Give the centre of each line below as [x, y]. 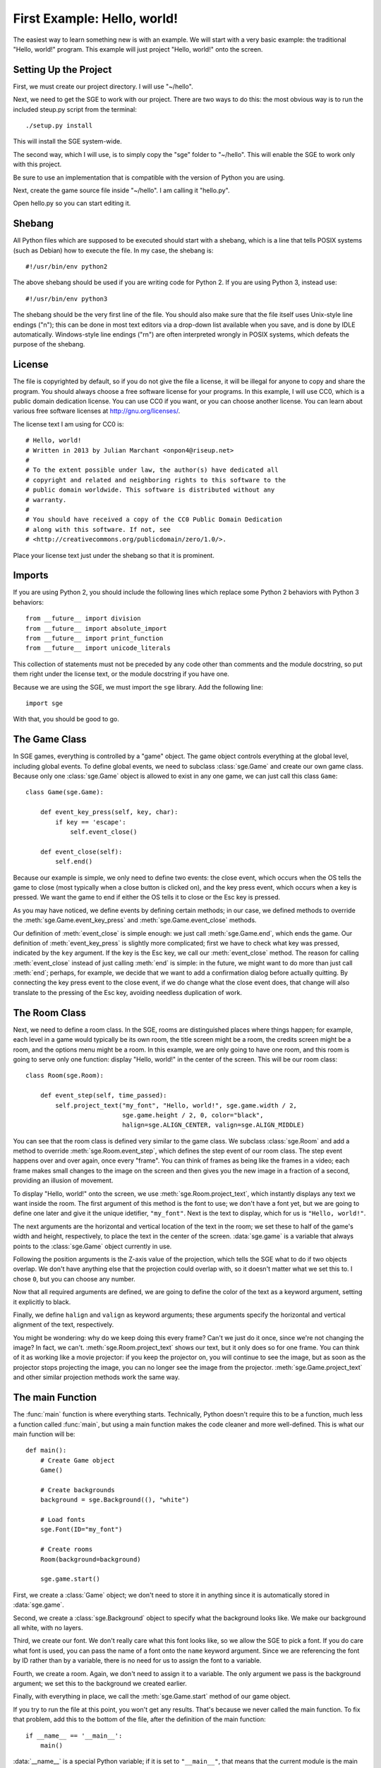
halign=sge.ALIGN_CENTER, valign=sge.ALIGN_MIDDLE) [213, 1125]
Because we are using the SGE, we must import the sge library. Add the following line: [138, 687]
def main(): [46, 1450]
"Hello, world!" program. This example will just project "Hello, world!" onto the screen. [138, 49]
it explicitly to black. [42, 1302]
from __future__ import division [83, 618]
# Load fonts [62, 1520]
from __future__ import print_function [95, 639]
